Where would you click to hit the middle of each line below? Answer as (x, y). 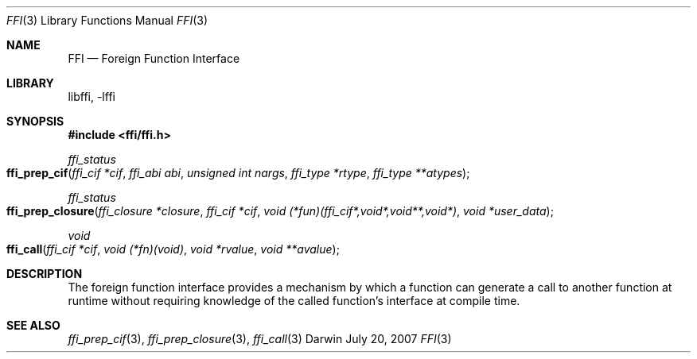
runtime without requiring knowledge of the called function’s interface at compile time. (294, 301)
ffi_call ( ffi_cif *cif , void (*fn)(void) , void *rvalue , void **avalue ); (173, 249)
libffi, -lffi (92, 97)
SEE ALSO (33, 325)
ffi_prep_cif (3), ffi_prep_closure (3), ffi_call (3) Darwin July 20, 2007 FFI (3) (260, 339)
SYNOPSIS (35, 121)
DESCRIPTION (45, 274)
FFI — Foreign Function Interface (154, 58)
